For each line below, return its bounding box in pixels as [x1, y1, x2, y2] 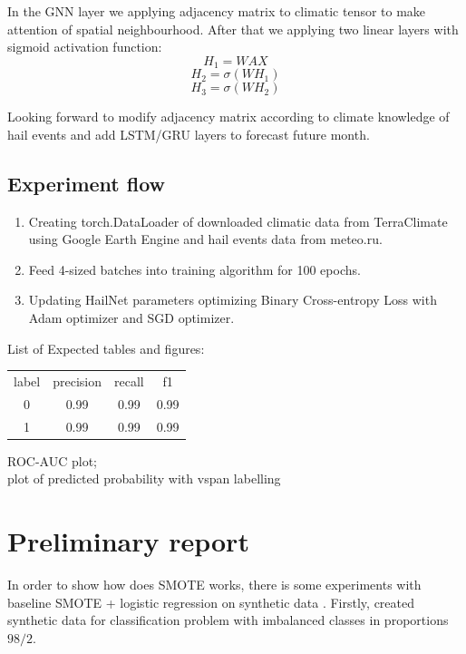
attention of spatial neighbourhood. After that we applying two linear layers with [7, 19, 459, 38]
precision [53, 371, 102, 390]
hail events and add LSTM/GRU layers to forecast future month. [7, 124, 370, 143]
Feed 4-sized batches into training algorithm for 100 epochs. [28, 259, 361, 278]
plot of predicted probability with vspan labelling [7, 469, 281, 488]
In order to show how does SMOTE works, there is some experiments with [7, 575, 422, 594]
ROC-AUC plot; [7, 451, 97, 470]
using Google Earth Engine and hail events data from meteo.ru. [28, 229, 383, 249]
